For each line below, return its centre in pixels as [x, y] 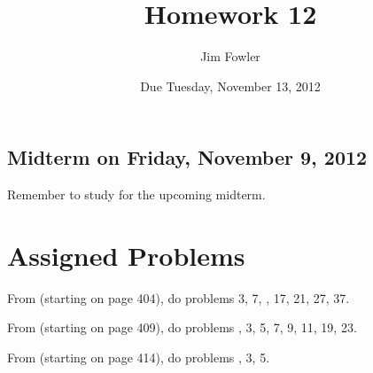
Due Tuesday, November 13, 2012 [230, 85]
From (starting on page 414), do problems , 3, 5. [139, 357]
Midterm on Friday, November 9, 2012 [187, 157]
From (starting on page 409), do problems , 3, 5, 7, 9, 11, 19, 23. [182, 327]
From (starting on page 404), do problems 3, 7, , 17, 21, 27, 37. [179, 297]
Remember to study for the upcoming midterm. [136, 194]
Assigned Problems [126, 255]
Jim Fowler [230, 56]
